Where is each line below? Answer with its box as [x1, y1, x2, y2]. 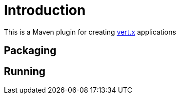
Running [4, 65, 46, 78]
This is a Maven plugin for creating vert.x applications [4, 27, 176, 36]
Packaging [4, 44, 57, 57]
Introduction [4, 2, 86, 19]
